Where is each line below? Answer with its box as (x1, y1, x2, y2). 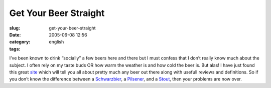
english (49, 39, 64, 45)
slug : (9, 25, 20, 31)
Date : (9, 31, 21, 37)
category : (9, 39, 31, 45)
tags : (9, 45, 21, 52)
